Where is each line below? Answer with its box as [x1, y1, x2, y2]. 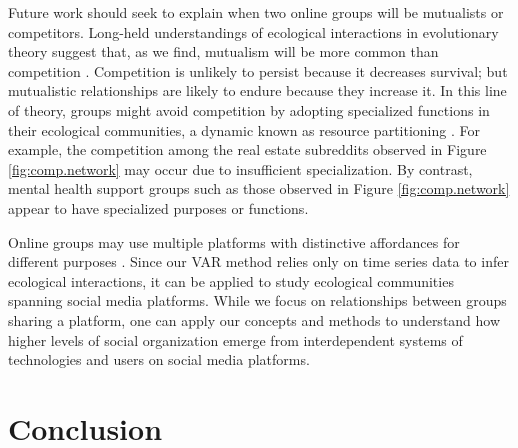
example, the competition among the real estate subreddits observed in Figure [8, 139, 487, 160]
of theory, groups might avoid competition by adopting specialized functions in [8, 99, 490, 120]
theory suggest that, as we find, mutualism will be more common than [8, 41, 439, 62]
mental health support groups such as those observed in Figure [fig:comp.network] [8, 178, 510, 199]
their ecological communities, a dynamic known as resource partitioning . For [8, 119, 480, 140]
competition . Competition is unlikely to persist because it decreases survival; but [8, 60, 508, 81]
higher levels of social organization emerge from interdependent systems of [8, 329, 463, 350]
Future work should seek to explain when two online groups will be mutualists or [8, 2, 504, 22]
